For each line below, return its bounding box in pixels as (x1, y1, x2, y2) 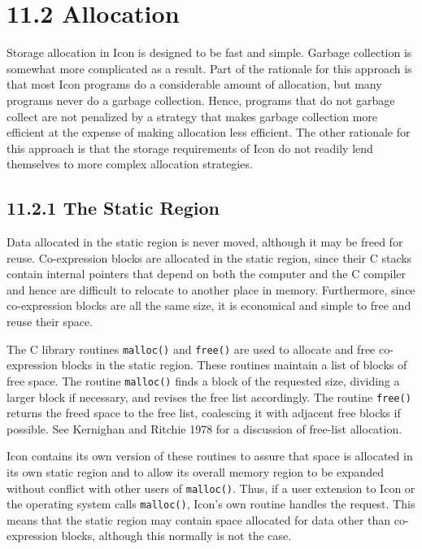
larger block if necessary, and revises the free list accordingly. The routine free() (7, 388, 411, 405)
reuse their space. (7, 313, 93, 330)
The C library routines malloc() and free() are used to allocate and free (7, 340, 376, 357)
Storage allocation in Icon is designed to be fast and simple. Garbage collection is (7, 44, 412, 61)
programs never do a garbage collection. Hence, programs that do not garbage (7, 91, 395, 108)
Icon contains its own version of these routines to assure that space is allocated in (7, 447, 413, 464)
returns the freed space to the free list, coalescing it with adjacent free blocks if (7, 404, 401, 421)
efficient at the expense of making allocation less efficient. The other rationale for (7, 124, 411, 141)
